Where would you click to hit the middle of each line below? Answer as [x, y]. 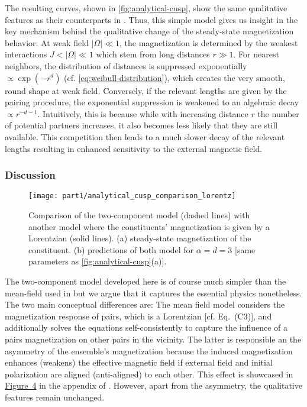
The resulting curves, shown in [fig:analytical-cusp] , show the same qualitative [146, 8]
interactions [26, 54]
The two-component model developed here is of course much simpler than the [146, 281]
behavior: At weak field [47, 42]
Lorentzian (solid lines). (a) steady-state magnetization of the [140, 238]
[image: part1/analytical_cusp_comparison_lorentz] [132, 196]
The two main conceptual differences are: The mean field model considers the [145, 304]
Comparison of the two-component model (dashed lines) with [139, 215]
